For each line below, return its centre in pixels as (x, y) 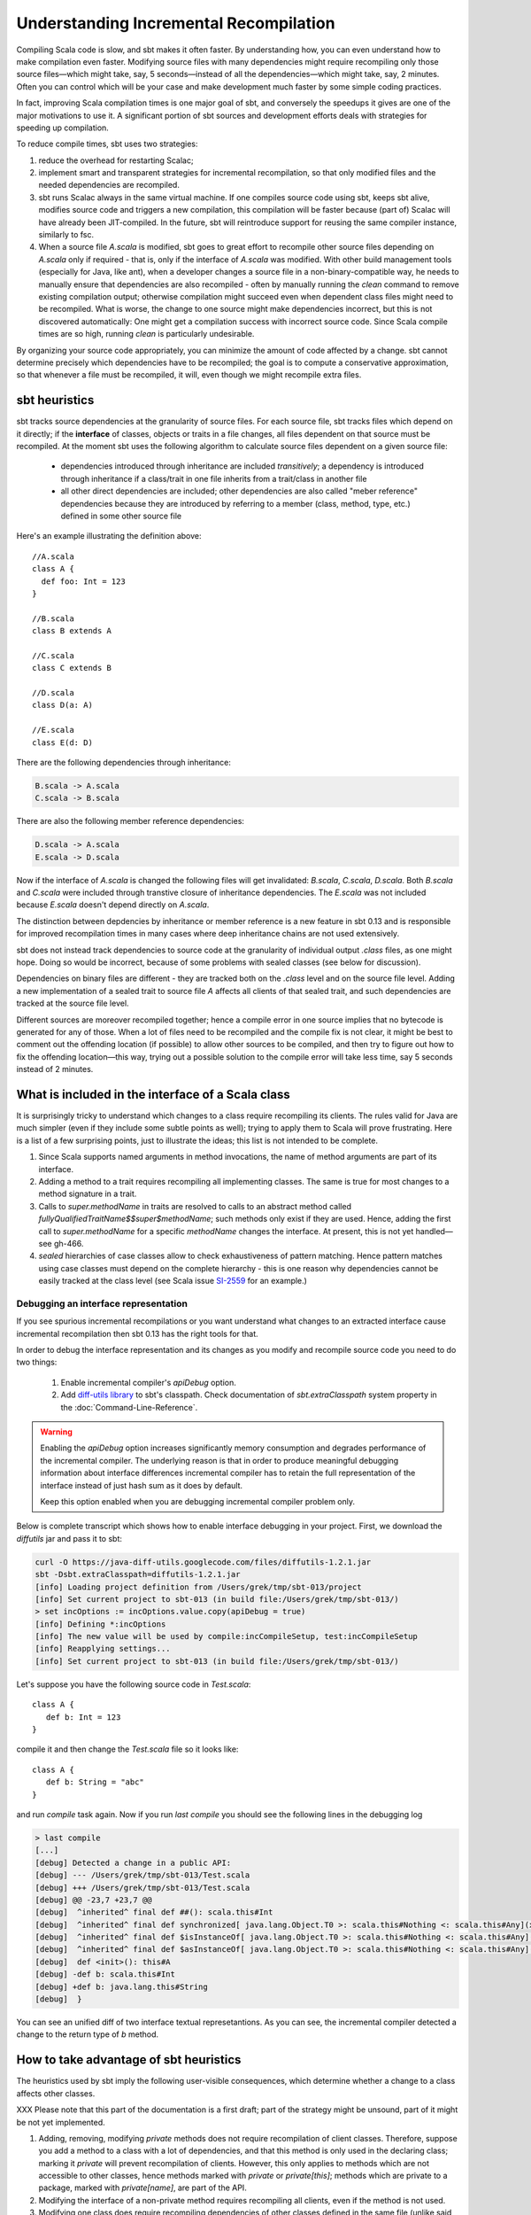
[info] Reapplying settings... (103, 1649)
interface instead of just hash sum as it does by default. (142, 1485)
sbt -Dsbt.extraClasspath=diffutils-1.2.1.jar (138, 1574)
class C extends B (72, 668)
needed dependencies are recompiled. (109, 185)
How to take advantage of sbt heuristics (129, 2060)
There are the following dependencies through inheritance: (124, 762)
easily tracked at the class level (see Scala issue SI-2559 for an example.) (173, 1281)
